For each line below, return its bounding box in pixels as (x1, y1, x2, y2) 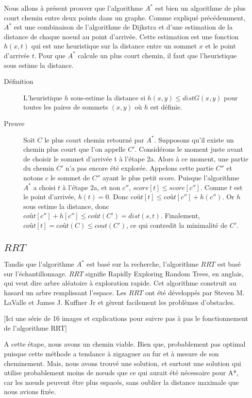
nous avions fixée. (4, 386, 56, 397)
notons (23, 172, 43, 182)
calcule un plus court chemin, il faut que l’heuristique (78, 50, 237, 60)
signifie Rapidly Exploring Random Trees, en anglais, (85, 268, 244, 278)
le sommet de (50, 172, 90, 182)
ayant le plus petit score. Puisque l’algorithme (102, 172, 239, 182)
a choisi (33, 182, 56, 192)
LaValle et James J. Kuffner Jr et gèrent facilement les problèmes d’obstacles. (4, 297, 235, 307)
